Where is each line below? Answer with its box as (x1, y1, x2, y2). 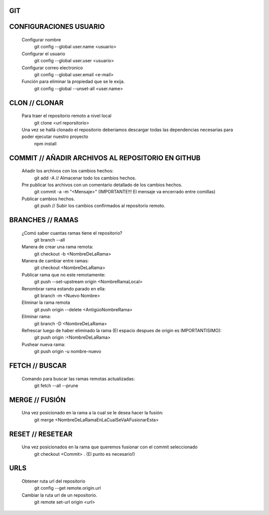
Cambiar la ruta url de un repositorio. (21, 492, 97, 498)
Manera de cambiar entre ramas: (21, 258, 89, 264)
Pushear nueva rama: (21, 341, 66, 347)
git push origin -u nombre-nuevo (34, 349, 102, 355)
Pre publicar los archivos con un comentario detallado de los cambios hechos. (21, 182, 183, 188)
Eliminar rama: (21, 314, 51, 320)
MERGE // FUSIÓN (9, 395, 66, 404)
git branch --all (34, 237, 65, 243)
